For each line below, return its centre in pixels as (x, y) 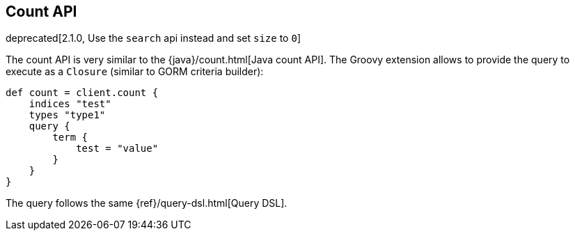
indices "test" (70, 104)
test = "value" (117, 149)
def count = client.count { (82, 93)
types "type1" (67, 115)
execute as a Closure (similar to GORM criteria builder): (135, 72)
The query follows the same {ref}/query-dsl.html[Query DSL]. (147, 203)
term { (70, 137)
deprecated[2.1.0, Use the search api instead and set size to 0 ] (153, 38)
